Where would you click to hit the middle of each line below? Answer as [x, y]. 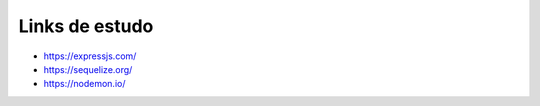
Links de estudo [86, 26]
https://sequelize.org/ [88, 69]
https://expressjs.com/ [90, 56]
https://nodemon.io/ [84, 84]
